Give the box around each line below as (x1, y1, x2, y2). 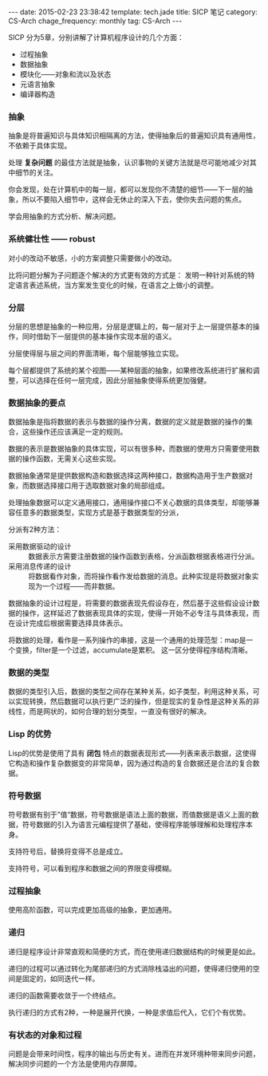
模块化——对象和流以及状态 (19, 69, 112, 79)
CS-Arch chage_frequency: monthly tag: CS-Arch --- (8, 16, 183, 26)
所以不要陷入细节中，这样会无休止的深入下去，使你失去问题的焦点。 (22, 195, 246, 204)
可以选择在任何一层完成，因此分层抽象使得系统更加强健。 (22, 375, 211, 384)
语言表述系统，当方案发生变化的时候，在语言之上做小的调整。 (14, 280, 218, 290)
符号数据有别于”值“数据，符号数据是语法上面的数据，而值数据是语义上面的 (8, 810, 253, 819)
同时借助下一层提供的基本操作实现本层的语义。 (22, 331, 176, 341)
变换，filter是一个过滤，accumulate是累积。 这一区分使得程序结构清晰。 (14, 645, 253, 655)
